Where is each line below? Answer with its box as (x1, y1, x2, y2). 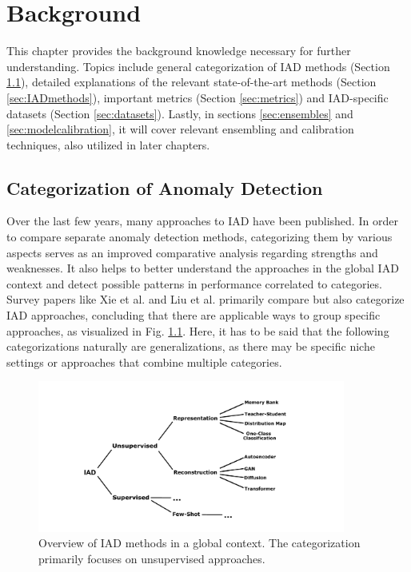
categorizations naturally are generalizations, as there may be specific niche (6, 338, 375, 355)
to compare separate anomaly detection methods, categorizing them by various (6, 228, 393, 245)
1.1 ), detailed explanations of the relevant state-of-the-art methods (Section (6, 73, 377, 90)
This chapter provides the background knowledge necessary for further (6, 42, 351, 59)
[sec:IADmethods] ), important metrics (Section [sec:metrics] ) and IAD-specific (6, 89, 389, 105)
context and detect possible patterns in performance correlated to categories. (6, 275, 382, 292)
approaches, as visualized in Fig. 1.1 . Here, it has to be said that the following (6, 322, 389, 339)
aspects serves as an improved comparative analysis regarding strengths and (6, 244, 378, 260)
